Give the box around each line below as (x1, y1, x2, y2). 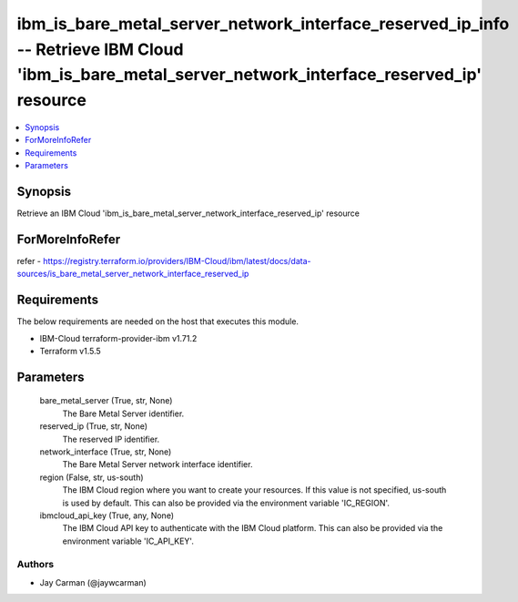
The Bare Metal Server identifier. (62, 408, 185, 419)
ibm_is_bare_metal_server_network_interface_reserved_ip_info (16, 14, 510, 34)
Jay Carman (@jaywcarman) (39, 576, 147, 587)
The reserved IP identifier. (62, 434, 160, 444)
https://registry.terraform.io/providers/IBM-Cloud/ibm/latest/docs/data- (42, 255, 311, 266)
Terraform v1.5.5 (39, 346, 102, 356)
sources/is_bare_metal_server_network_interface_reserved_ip (16, 269, 249, 280)
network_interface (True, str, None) (39, 446, 172, 457)
